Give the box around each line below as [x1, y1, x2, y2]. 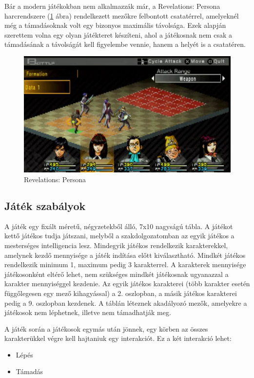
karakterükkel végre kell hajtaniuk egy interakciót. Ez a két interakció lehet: [4, 333, 232, 343]
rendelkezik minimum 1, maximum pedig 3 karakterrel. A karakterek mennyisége [4, 259, 246, 270]
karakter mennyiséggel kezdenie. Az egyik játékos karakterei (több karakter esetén [4, 278, 250, 289]
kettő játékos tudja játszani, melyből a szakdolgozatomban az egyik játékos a [4, 231, 234, 241]
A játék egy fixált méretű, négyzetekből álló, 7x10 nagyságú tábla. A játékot [4, 221, 233, 231]
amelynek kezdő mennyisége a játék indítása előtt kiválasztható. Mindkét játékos [4, 250, 246, 260]
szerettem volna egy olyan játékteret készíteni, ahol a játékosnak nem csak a [4, 29, 232, 40]
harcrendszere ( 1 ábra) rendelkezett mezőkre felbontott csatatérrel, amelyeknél [4, 10, 239, 21]
